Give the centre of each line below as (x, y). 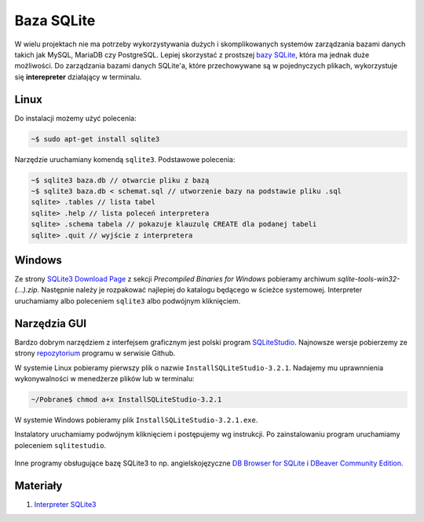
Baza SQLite (55, 20)
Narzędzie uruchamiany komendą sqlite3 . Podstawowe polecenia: (125, 159)
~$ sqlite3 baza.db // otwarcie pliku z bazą (120, 180)
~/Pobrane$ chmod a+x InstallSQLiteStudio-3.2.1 (126, 399)
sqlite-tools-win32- (369, 279)
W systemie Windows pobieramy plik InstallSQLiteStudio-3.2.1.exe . (136, 420)
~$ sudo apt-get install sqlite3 (95, 139)
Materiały (38, 485)
